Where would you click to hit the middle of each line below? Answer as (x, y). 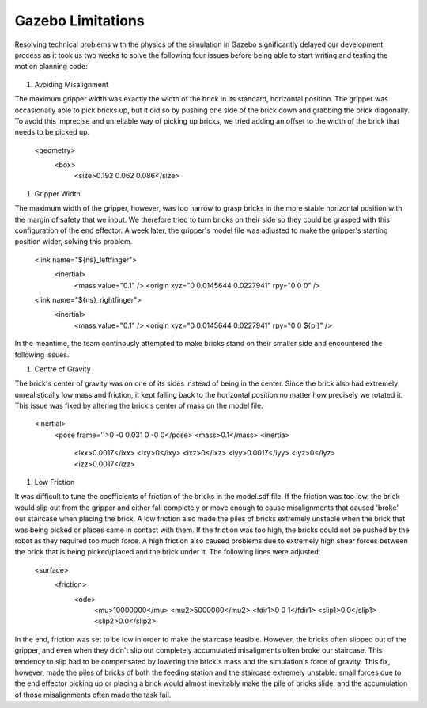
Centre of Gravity (62, 369)
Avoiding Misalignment (72, 84)
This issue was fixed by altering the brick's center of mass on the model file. (139, 406)
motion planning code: (51, 67)
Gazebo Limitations (80, 21)
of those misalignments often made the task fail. (93, 695)
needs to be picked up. (52, 132)
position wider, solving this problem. (74, 242)
